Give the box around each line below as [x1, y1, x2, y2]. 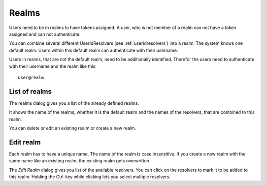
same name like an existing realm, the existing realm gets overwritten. [9, 158, 151, 164]
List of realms [9, 87, 52, 95]
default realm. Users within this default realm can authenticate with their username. [9, 47, 178, 53]
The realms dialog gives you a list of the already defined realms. [9, 100, 139, 106]
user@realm [18, 74, 44, 80]
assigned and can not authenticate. [9, 31, 81, 37]
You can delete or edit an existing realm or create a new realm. [9, 125, 136, 131]
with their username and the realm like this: [9, 63, 97, 69]
